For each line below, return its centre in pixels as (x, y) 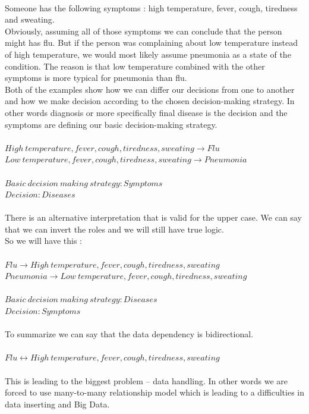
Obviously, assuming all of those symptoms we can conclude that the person (144, 31)
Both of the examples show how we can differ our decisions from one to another (150, 89)
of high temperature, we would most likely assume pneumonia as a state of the (148, 54)
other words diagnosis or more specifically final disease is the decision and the (146, 112)
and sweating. (30, 19)
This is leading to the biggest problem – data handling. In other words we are (146, 380)
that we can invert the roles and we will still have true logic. (114, 229)
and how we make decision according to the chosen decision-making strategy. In (150, 101)
